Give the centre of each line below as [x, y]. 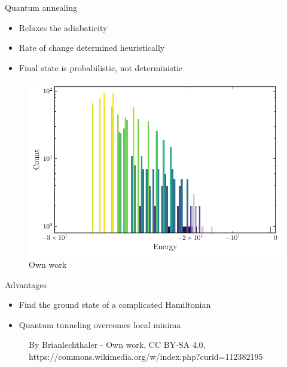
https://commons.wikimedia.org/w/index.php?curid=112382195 [146, 356]
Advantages [26, 284]
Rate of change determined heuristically [92, 48]
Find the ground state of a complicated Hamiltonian [115, 305]
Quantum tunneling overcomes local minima [100, 324]
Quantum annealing [41, 7]
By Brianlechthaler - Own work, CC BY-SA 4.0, [117, 345]
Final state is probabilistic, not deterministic [101, 67]
